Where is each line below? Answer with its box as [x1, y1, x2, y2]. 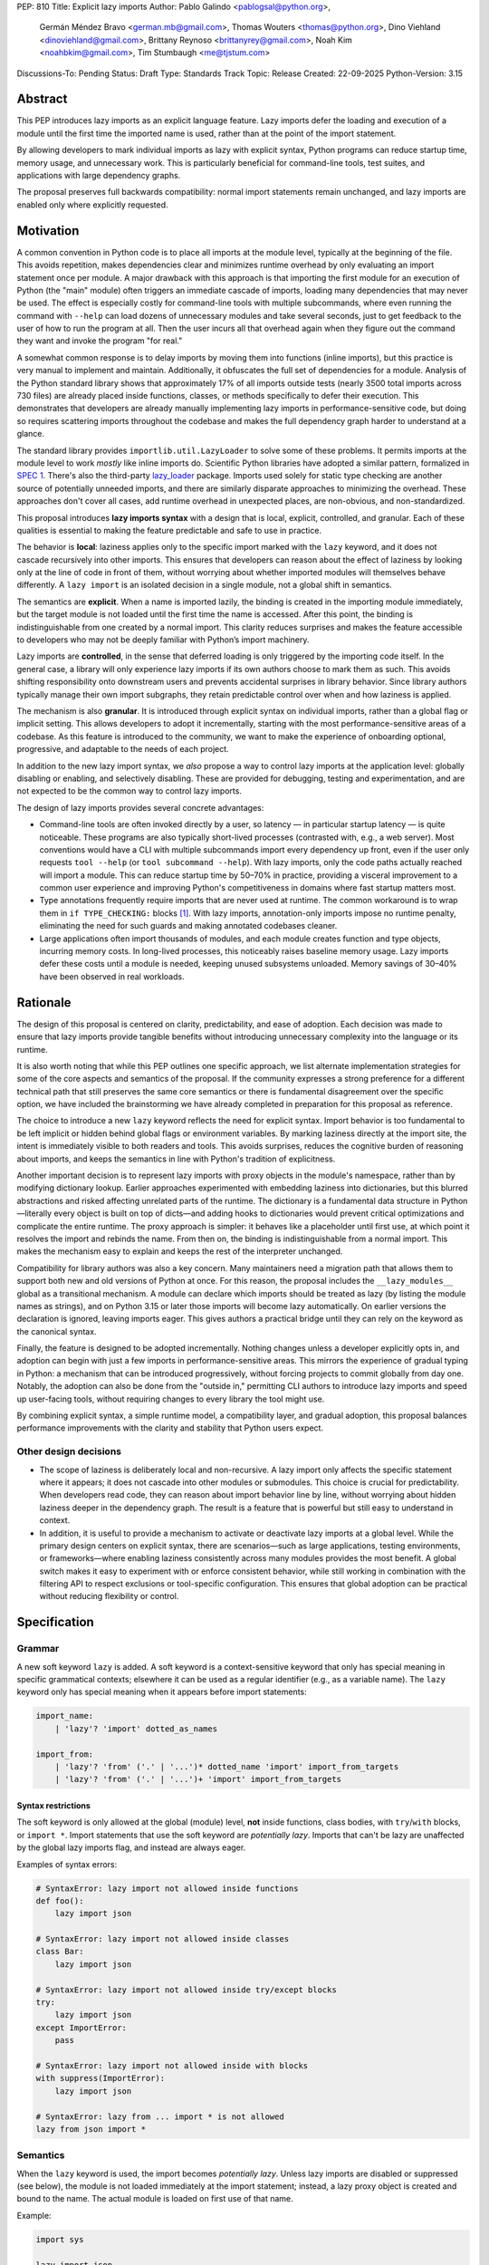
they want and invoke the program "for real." [16, 335, 183, 346]
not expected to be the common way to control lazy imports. [16, 786, 242, 796]
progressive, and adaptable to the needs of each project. [16, 744, 230, 755]
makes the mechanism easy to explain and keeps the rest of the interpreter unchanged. [16, 1246, 343, 1257]
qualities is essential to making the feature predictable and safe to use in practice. [16, 525, 321, 535]
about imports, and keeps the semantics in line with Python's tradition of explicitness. [16, 1153, 336, 1164]
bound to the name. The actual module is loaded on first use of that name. [16, 2193, 293, 2204]
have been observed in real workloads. [39, 970, 185, 982]
